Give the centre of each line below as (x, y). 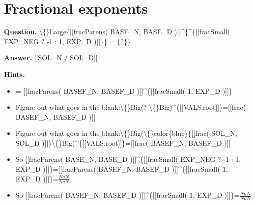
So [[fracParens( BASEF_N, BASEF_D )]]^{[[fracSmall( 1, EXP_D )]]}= (127, 195)
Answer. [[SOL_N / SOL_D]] (51, 58)
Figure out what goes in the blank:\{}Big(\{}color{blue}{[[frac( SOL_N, (126, 133)
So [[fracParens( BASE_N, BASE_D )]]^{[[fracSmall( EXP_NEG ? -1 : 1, (128, 159)
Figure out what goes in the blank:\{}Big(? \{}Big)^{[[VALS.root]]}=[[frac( (131, 107)
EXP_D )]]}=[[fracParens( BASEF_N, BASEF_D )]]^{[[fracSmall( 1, (122, 169)
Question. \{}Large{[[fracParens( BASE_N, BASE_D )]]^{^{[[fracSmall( (117, 32)
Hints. (14, 74)
